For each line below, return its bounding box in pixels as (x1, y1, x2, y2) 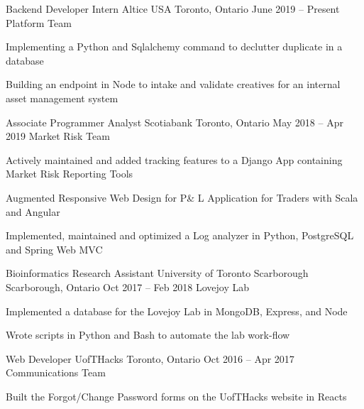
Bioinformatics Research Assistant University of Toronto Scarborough (6, 266, 309, 280)
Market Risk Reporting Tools (6, 166, 133, 181)
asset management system (6, 90, 118, 105)
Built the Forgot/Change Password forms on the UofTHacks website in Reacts (6, 388, 347, 403)
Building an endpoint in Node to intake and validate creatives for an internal (6, 77, 341, 92)
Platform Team (6, 15, 72, 30)
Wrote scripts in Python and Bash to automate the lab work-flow (6, 327, 290, 342)
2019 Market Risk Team (6, 129, 110, 143)
